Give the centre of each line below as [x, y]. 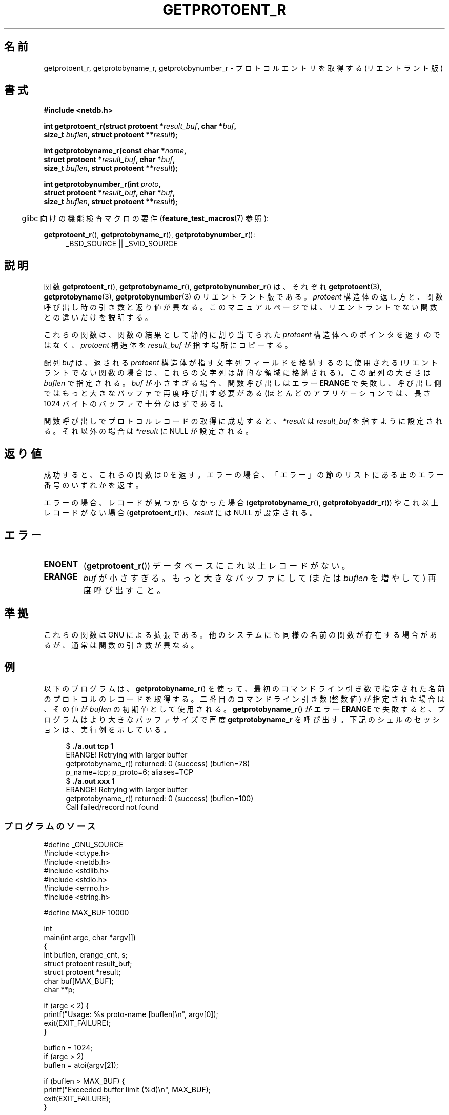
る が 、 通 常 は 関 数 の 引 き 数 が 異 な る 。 [121, 645]
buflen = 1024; [68, 1048]
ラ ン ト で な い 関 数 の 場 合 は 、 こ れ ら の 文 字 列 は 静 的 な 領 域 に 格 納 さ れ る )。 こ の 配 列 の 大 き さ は [237, 373]
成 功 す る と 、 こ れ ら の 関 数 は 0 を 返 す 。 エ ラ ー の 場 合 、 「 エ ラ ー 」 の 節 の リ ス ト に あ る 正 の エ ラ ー [244, 475]
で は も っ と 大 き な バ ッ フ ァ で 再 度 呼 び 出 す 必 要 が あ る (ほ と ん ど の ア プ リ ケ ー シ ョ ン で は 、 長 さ [237, 393]
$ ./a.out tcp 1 [90, 746]
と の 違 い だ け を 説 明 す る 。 [98, 317]
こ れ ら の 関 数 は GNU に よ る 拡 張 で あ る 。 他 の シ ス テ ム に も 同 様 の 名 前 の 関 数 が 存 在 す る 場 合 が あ [240, 634]
